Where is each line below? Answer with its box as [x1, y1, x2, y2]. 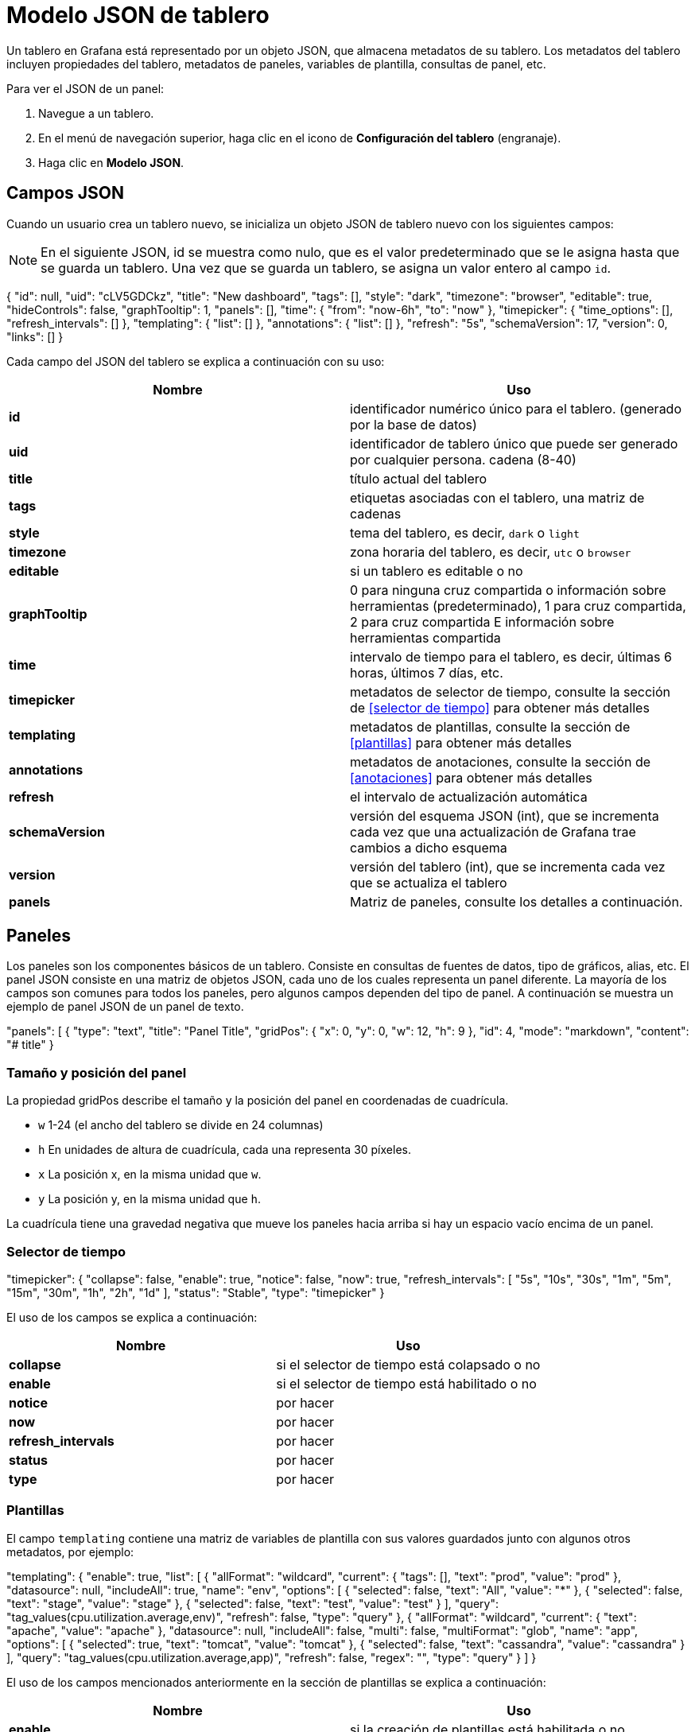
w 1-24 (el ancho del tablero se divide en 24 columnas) [38, 1118, 324, 1132]
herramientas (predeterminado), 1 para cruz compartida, [350, 597, 686, 614]
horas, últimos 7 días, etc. [350, 664, 503, 681]
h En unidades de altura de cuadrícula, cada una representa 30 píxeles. [38, 1143, 411, 1157]
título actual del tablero [350, 470, 487, 487]
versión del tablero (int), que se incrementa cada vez [350, 858, 666, 875]
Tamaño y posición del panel [6, 1064, 187, 1081]
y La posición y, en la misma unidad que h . [38, 1192, 262, 1206]
